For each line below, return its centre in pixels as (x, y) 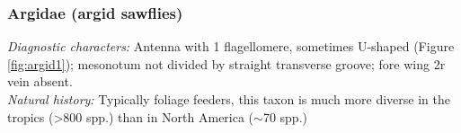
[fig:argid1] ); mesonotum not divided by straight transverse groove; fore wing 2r (226, 63)
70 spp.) (285, 116)
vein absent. (40, 81)
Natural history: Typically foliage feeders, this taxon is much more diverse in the (229, 99)
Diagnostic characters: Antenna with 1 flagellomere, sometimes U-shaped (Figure (231, 46)
